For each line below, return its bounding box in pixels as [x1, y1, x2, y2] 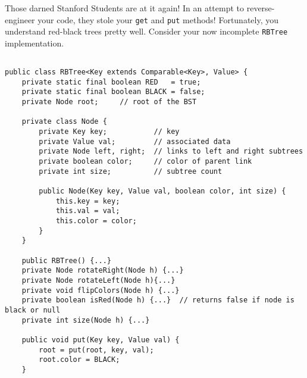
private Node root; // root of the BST [21, 98, 197, 107]
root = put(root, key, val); [39, 345, 154, 354]
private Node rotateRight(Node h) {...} [21, 266, 184, 275]
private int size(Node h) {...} [21, 315, 150, 324]
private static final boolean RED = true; [21, 77, 201, 86]
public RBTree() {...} [21, 256, 111, 265]
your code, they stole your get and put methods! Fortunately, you [37, 13, 279, 26]
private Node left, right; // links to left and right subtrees [39, 147, 303, 156]
